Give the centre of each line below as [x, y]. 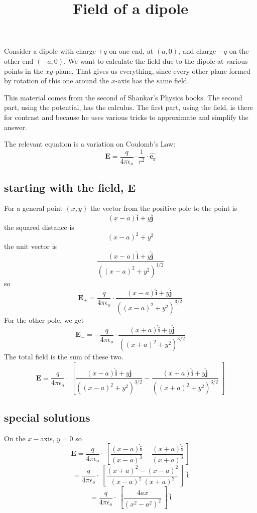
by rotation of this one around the [57, 81]
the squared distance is [39, 227]
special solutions [47, 417]
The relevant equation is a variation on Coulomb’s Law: [90, 144]
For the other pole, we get [44, 319]
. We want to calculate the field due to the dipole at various [156, 60]
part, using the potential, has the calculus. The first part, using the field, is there [129, 107]
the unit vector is [31, 246]
